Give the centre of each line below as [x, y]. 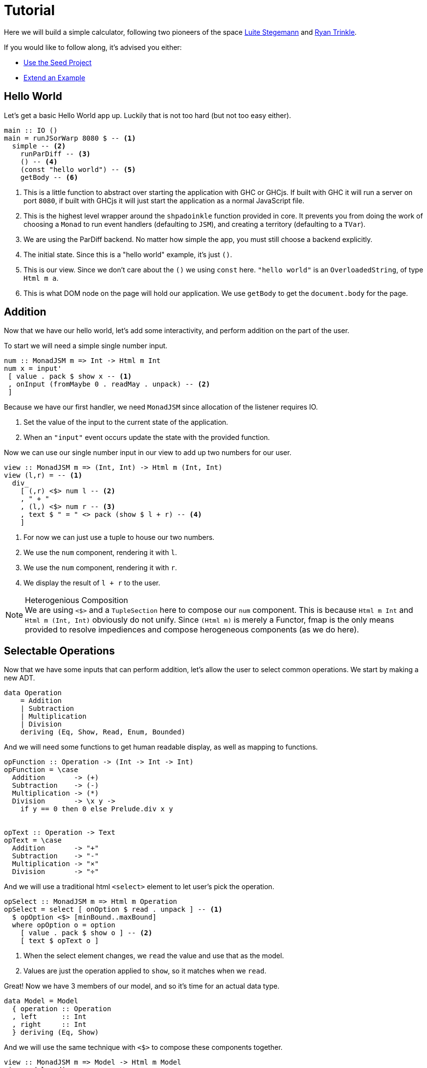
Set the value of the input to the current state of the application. [126, 422]
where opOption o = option [64, 925]
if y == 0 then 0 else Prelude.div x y [97, 809]
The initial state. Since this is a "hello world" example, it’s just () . [128, 254]
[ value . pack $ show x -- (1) [70, 376]
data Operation [33, 693]
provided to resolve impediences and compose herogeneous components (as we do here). [192, 630]
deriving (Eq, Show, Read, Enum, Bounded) [103, 732]
